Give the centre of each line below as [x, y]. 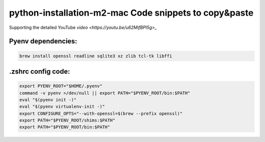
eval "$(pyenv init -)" [48, 100]
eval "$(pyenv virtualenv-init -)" [62, 107]
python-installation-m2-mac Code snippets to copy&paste [131, 13]
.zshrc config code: [40, 71]
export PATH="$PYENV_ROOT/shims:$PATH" [67, 120]
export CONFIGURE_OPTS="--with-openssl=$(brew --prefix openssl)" [101, 113]
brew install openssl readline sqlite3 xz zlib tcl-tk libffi [96, 56]
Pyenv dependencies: [43, 41]
